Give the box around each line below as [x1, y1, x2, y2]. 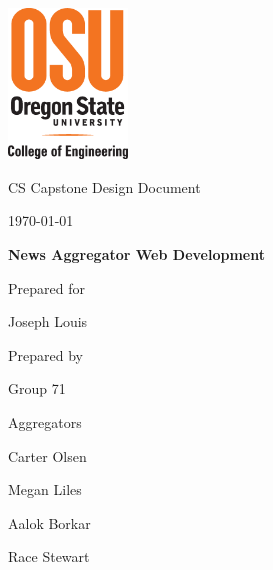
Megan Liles [8, 479, 82, 500]
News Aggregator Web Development [8, 243, 265, 264]
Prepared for [8, 277, 85, 298]
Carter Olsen [8, 445, 87, 466]
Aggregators [8, 411, 82, 432]
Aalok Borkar [8, 512, 91, 533]
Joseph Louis [8, 311, 88, 332]
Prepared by [8, 344, 83, 365]
